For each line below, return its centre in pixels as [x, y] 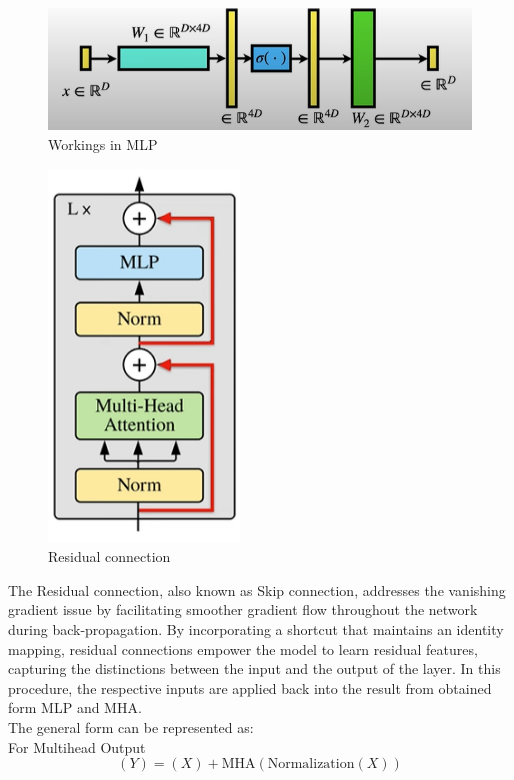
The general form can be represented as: [131, 727]
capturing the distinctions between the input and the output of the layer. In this [254, 668]
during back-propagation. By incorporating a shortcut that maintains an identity [256, 629]
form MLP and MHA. [75, 707]
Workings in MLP [103, 144]
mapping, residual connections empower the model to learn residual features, [243, 648]
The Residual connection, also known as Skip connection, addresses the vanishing [257, 589]
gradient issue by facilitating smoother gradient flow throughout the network [243, 609]
